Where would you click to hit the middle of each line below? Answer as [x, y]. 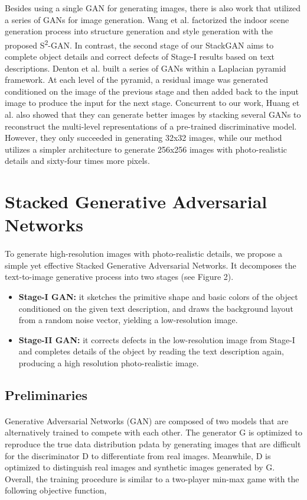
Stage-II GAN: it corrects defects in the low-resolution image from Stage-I [157, 339]
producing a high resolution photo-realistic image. [109, 362]
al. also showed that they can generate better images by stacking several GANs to [153, 114]
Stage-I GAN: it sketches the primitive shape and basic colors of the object [158, 296]
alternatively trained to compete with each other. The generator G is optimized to [153, 432]
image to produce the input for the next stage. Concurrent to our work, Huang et [152, 103]
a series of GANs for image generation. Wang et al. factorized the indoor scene [147, 19]
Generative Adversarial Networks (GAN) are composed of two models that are [147, 420]
